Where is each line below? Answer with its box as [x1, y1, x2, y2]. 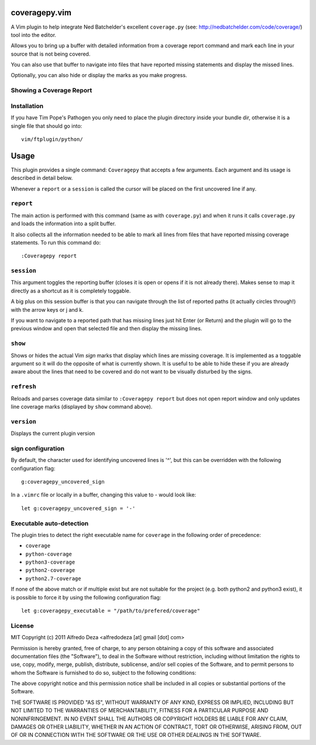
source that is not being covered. [11, 50, 91, 57]
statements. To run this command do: [11, 239, 101, 246]
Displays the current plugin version [11, 430, 95, 437]
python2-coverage [25, 567, 75, 574]
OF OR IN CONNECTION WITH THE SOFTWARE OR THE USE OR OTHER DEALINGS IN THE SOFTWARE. [11, 732, 262, 739]
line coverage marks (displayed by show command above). [11, 403, 153, 410]
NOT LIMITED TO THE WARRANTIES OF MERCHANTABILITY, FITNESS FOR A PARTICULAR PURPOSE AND [11, 707, 269, 714]
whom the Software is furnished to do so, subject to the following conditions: [11, 669, 197, 676]
